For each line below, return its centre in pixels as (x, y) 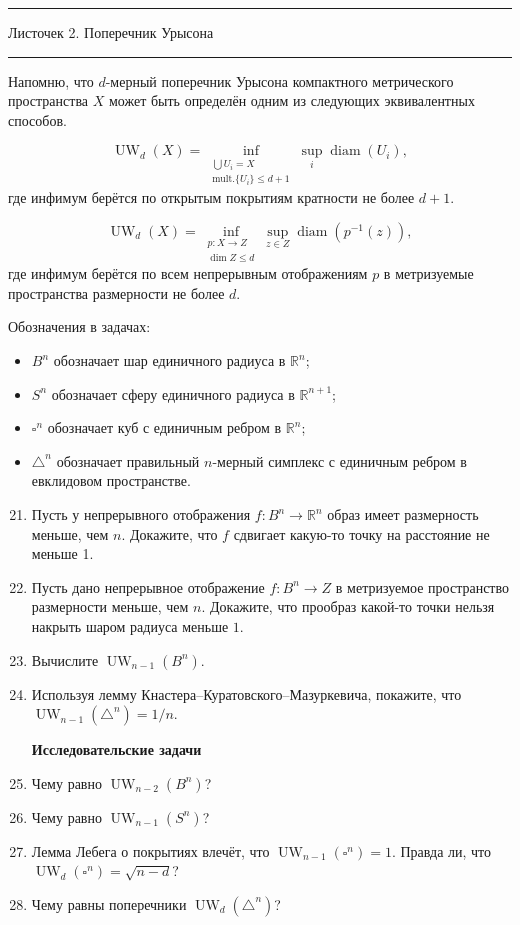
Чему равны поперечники (109, 903)
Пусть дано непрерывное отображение (148, 586)
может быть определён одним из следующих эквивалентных (291, 100)
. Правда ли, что (441, 850)
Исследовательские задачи (116, 749)
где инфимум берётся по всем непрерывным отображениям (188, 273)
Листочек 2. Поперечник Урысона (111, 32)
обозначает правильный (128, 460)
